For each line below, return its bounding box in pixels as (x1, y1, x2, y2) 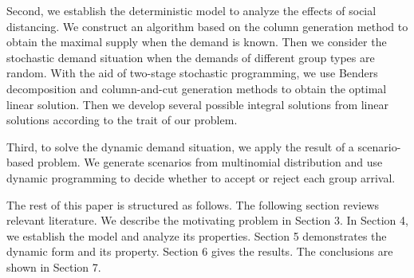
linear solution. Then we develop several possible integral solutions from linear (6, 96, 388, 112)
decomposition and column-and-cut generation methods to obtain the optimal (6, 80, 387, 96)
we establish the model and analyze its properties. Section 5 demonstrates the (6, 227, 387, 244)
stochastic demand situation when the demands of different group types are (6, 49, 375, 65)
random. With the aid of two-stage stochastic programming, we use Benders (6, 65, 378, 81)
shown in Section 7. (6, 258, 101, 275)
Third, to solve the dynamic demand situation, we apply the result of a (6, 138, 354, 155)
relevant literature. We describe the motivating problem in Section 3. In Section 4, (6, 212, 408, 229)
